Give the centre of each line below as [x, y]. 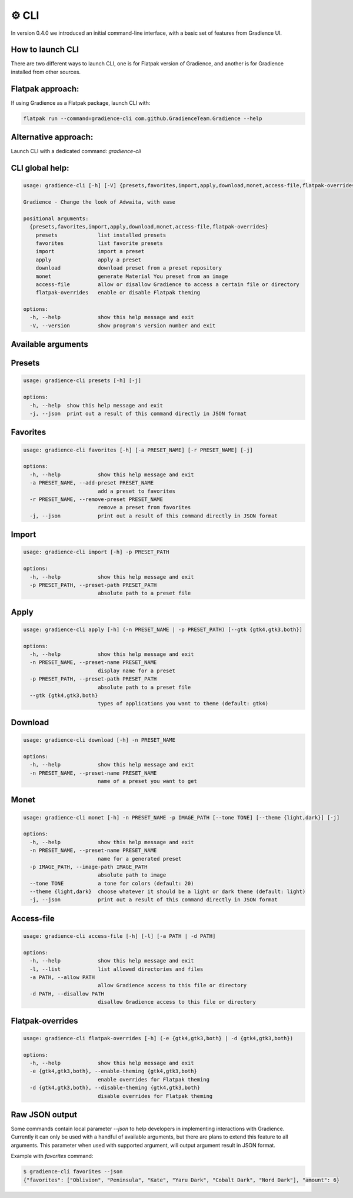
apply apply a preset [88, 260]
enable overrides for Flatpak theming [154, 1079]
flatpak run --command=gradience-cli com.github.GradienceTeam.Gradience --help [143, 118]
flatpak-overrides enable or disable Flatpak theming [118, 293]
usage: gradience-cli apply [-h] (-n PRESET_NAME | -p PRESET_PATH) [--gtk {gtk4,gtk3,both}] [163, 629]
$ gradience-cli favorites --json [73, 1172]
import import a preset [90, 251]
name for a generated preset [139, 859]
